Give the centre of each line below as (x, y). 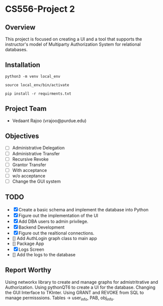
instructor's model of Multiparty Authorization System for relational (73, 44)
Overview (20, 27)
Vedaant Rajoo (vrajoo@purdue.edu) (49, 120)
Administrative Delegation (38, 148)
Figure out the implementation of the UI (58, 215)
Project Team (26, 109)
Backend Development (42, 227)
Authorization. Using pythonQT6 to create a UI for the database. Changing (80, 287)
